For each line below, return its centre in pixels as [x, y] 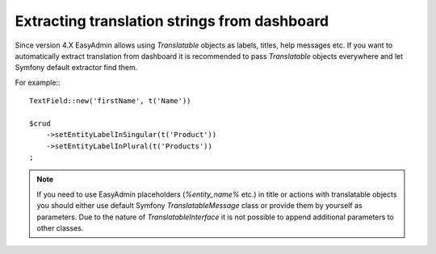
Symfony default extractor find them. [76, 68]
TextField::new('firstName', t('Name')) [110, 101]
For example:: [38, 82]
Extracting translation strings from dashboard [172, 21]
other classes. [60, 228]
